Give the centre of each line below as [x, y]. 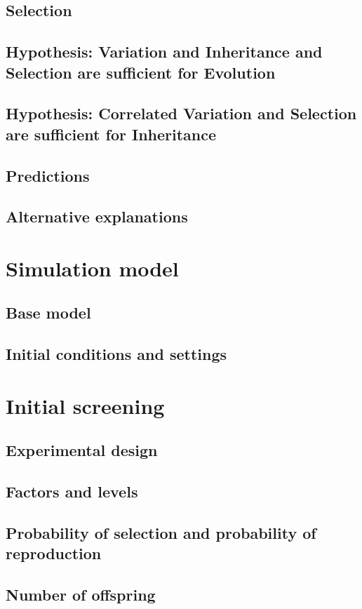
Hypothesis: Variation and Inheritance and [164, 52]
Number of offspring [81, 595]
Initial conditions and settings [116, 354]
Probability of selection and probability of [161, 532]
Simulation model [92, 268]
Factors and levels [72, 491]
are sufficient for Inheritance [111, 134]
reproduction [54, 553]
